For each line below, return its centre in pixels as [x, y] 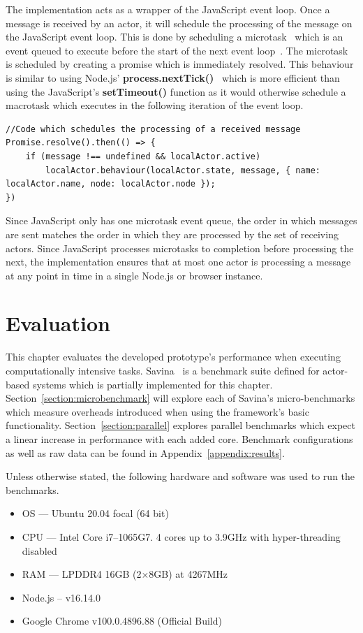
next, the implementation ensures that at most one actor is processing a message [178, 262]
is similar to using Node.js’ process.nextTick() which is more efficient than [173, 77]
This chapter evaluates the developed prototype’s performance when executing [173, 357]
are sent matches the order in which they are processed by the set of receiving [172, 234]
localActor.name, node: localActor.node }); [111, 184]
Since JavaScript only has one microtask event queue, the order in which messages [181, 220]
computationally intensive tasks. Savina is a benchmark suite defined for [163, 370]
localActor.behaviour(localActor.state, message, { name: [183, 170]
